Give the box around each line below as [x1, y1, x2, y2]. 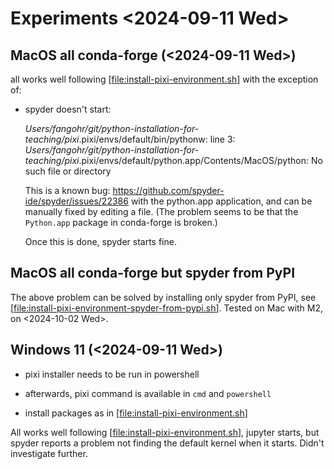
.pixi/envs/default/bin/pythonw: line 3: [78, 133, 236, 145]
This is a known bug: [24, 185, 111, 196]
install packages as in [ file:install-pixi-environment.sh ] [24, 407, 248, 419]
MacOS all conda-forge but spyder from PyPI [10, 265, 296, 282]
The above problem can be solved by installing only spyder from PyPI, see [10, 291, 317, 303]
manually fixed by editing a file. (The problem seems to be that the [24, 206, 299, 217]
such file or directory [24, 165, 112, 177]
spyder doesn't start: [24, 103, 112, 115]
